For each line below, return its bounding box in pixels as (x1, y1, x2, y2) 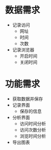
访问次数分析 (19, 127, 46, 133)
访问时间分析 (19, 120, 46, 127)
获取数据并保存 (12, 95, 43, 102)
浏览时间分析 (19, 133, 46, 139)
